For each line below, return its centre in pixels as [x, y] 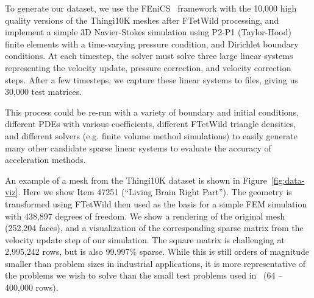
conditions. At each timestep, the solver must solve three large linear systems [149, 56]
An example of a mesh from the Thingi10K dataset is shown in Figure [136, 180]
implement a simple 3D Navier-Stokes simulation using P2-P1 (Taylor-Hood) [148, 32]
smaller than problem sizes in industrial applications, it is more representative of [155, 263]
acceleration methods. [45, 160]
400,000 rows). [32, 287]
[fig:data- [288, 180]
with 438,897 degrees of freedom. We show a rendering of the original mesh [145, 216]
